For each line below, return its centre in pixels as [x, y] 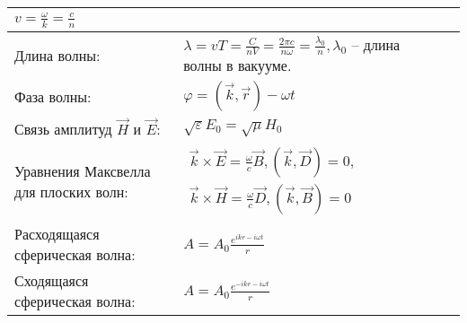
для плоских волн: [71, 191]
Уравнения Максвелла [83, 170]
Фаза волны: [53, 96]
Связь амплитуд [63, 128]
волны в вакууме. [238, 65]
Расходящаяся [57, 233]
